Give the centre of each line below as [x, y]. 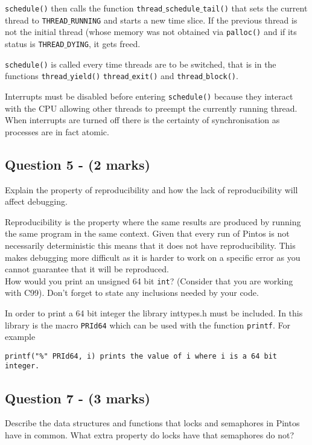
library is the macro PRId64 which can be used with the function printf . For [148, 325]
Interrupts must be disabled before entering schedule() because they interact [149, 96]
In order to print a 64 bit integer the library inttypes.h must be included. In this [154, 312]
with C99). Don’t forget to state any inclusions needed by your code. [132, 293]
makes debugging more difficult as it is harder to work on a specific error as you [153, 257]
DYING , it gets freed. [104, 43]
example [20, 337]
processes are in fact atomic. [57, 131]
